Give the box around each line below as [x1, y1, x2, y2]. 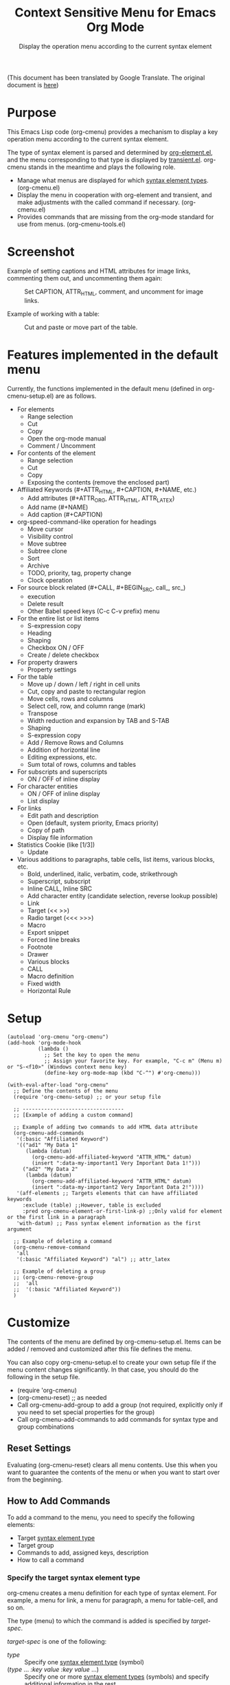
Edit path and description [27, 811, 99, 819]
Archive [27, 561, 49, 570]
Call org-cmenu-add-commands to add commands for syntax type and [16, 1415, 218, 1423]
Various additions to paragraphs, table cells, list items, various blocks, [16, 855, 215, 863]
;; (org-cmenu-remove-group [13, 1273, 94, 1281]
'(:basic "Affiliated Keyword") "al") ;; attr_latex [16, 1256, 170, 1262]
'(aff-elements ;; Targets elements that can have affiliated [16, 1190, 198, 1196]
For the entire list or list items [16, 614, 100, 623]
